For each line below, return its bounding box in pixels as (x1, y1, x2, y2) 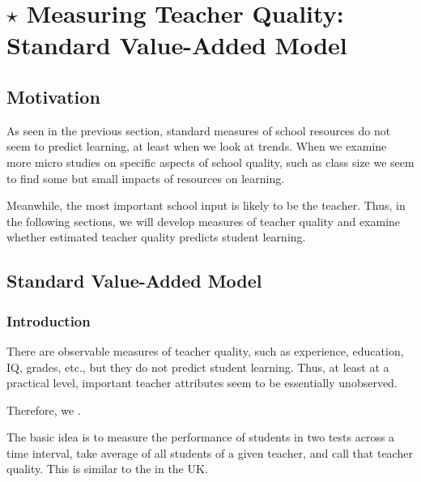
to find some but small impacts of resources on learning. (6, 169, 285, 186)
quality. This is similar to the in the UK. (6, 460, 208, 477)
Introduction (6, 310, 91, 331)
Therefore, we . (6, 401, 81, 418)
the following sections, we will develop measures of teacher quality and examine (6, 212, 401, 229)
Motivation (6, 83, 100, 109)
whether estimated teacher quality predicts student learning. (6, 228, 306, 245)
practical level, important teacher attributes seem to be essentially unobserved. (6, 374, 398, 391)
